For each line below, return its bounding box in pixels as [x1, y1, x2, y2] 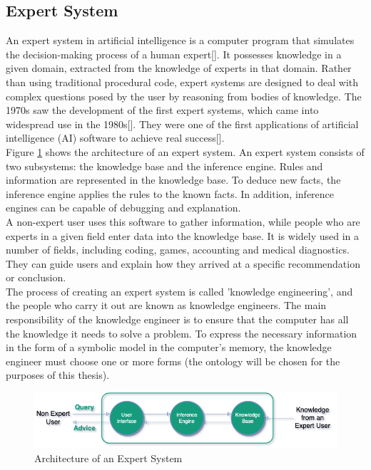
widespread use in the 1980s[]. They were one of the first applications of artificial [6, 116, 359, 131]
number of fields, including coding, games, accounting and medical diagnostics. [6, 242, 350, 257]
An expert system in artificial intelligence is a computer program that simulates [6, 33, 355, 48]
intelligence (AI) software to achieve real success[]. [6, 130, 225, 145]
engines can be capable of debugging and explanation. [6, 200, 241, 215]
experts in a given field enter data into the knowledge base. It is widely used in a [6, 228, 360, 243]
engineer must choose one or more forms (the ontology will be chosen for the [6, 353, 340, 368]
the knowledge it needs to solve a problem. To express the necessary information [6, 325, 357, 340]
